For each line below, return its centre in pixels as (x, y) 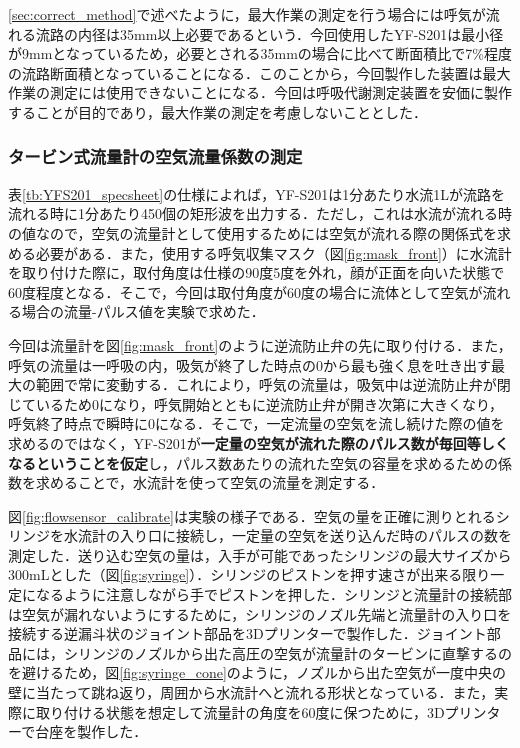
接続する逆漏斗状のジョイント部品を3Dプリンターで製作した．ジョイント (247, 633)
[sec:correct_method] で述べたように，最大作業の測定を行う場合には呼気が (247, 14)
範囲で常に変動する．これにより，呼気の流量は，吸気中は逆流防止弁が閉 (273, 384)
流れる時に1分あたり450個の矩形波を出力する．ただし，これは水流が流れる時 (260, 213)
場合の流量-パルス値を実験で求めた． (143, 311)
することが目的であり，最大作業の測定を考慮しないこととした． (217, 111)
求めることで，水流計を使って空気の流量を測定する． (210, 482)
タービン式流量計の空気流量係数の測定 (155, 156)
